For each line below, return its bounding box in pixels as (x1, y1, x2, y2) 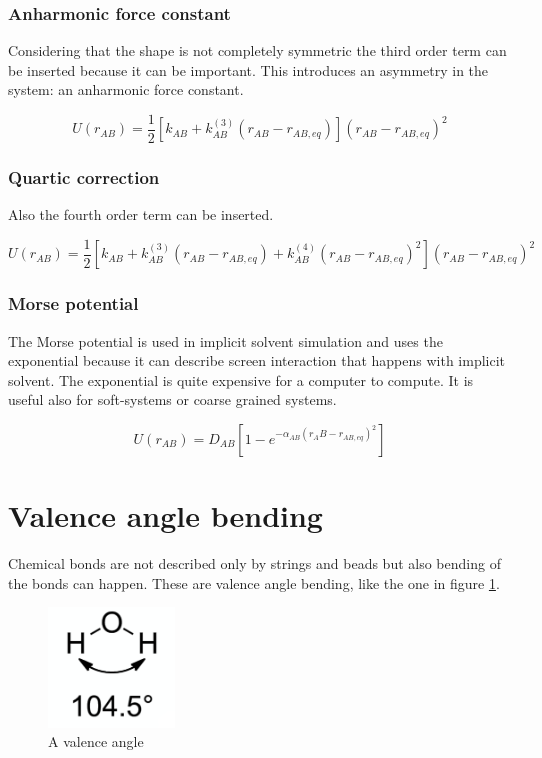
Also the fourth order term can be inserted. (8, 204, 274, 225)
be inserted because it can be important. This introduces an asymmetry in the (8, 59, 489, 80)
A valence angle (48, 731, 144, 752)
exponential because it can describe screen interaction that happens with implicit (8, 350, 506, 371)
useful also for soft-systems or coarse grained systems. (8, 389, 337, 410)
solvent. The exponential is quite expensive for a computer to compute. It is (8, 369, 474, 390)
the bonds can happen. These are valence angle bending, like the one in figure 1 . (8, 572, 500, 593)
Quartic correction (8, 164, 160, 189)
